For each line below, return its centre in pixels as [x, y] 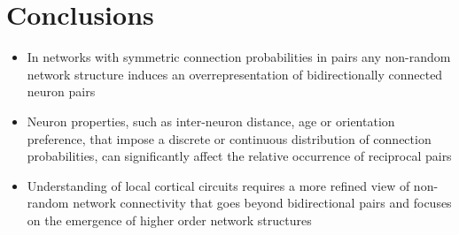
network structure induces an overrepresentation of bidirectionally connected [235, 74]
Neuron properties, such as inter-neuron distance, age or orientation [211, 121]
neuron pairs [61, 91]
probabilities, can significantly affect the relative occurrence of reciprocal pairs [239, 156]
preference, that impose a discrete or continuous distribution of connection [229, 138]
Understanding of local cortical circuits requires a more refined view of [218, 185]
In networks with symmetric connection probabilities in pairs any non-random [239, 57]
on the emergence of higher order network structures [169, 220]
